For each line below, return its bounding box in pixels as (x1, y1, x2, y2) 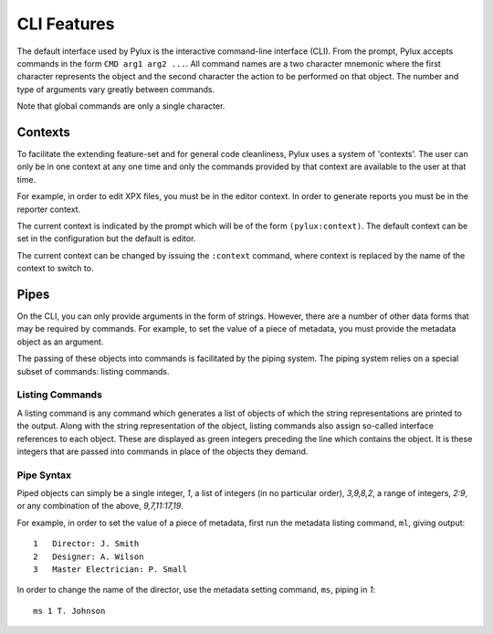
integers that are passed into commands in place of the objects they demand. (16, 446, 309, 457)
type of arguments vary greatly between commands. (16, 83, 215, 95)
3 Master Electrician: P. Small (33, 565, 187, 575)
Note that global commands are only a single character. (16, 100, 226, 111)
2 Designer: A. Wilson (33, 551, 144, 562)
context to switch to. (16, 263, 94, 274)
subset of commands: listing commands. (16, 365, 170, 376)
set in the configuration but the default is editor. (16, 233, 196, 244)
